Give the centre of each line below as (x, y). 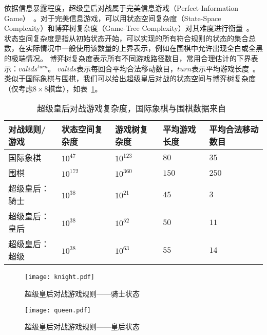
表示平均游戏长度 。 (225, 68)
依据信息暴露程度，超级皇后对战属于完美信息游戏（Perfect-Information (121, 8)
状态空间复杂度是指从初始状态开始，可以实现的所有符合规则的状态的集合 (126, 38)
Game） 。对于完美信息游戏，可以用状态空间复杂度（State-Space (113, 18)
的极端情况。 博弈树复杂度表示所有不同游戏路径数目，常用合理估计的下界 (128, 58)
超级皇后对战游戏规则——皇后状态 (82, 327)
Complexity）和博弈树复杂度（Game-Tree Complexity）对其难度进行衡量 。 (129, 28)
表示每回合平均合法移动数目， (127, 68)
